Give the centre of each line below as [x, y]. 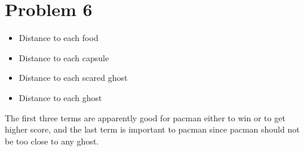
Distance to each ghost [60, 97]
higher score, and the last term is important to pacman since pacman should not [152, 129]
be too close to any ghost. [52, 141]
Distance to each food [59, 38]
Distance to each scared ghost [73, 78]
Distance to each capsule [64, 57]
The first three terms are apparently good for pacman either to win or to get [145, 117]
